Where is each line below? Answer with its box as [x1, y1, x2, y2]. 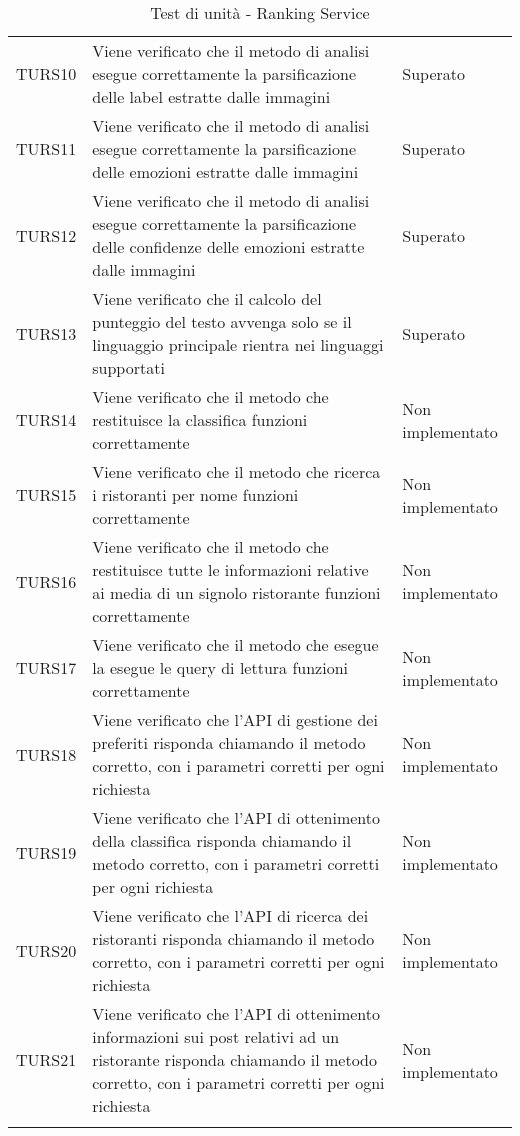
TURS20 [16, 938, 77, 962]
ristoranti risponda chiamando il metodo [92, 927, 375, 950]
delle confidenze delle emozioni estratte [92, 235, 365, 258]
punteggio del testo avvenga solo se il [92, 310, 352, 333]
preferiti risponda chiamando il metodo [92, 731, 366, 754]
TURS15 [16, 483, 77, 506]
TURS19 [16, 840, 77, 864]
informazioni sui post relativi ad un [92, 1025, 340, 1048]
